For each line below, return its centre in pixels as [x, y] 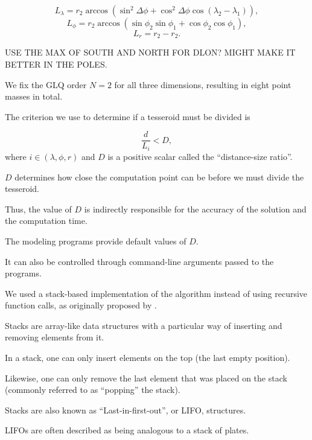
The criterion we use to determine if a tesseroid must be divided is [128, 116]
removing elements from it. [55, 337]
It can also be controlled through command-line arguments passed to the [139, 261]
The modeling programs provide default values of [96, 241]
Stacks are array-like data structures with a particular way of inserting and [144, 325]
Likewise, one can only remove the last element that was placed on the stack [146, 378]
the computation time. [46, 221]
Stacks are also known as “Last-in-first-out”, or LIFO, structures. [126, 410]
